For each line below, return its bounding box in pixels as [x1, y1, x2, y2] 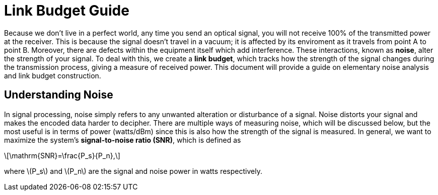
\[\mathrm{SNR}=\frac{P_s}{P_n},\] [4, 151, 120, 160]
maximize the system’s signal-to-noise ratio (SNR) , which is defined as [4, 135, 241, 144]
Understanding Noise [4, 88, 113, 102]
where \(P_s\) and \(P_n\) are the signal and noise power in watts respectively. [4, 166, 262, 175]
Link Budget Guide [4, 2, 129, 19]
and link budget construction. [4, 71, 101, 80]
